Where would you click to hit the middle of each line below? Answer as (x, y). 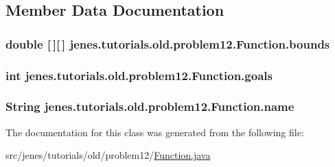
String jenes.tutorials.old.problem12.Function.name (150, 106)
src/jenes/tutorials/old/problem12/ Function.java (108, 155)
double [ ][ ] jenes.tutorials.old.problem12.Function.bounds (168, 43)
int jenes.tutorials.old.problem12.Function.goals (139, 75)
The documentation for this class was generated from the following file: (155, 132)
